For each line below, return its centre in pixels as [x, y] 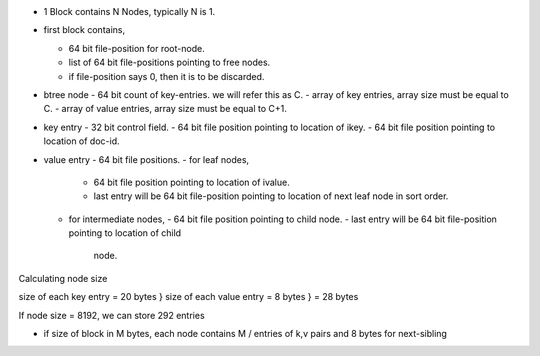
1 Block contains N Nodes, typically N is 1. [129, 11]
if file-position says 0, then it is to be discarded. [166, 76]
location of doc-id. [81, 141]
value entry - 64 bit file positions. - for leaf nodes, [146, 159]
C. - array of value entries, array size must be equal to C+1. [165, 109]
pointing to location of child [125, 233]
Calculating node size [63, 278]
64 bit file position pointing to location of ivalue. [191, 182]
